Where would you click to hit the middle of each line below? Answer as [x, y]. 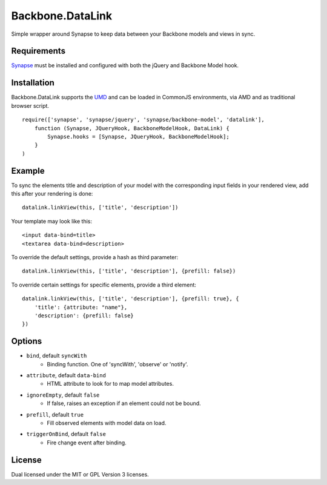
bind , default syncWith [57, 356]
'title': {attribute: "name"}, [81, 307]
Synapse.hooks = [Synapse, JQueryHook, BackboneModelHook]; [138, 137]
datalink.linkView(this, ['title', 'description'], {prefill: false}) [129, 271]
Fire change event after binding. [87, 443]
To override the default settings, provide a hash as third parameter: [95, 257]
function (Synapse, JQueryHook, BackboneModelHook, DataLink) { [132, 128]
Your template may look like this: [51, 221]
